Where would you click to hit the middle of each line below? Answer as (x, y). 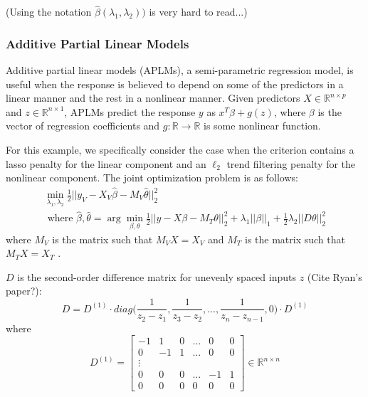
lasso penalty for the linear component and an (106, 163)
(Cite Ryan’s (335, 276)
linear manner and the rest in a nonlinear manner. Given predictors (153, 98)
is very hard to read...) (198, 12)
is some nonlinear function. (262, 126)
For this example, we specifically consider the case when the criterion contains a (180, 149)
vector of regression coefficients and (83, 126)
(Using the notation (49, 12)
